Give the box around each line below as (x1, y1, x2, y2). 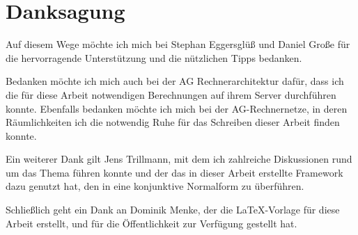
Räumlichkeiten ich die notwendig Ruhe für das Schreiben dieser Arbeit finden (6, 115, 340, 129)
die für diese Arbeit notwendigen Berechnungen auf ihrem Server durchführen (6, 87, 336, 102)
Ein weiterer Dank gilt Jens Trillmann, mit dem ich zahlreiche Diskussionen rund (6, 152, 352, 166)
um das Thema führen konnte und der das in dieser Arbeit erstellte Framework (6, 165, 343, 179)
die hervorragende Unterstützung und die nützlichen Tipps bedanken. (6, 50, 302, 65)
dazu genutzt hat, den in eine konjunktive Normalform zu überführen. (6, 179, 304, 193)
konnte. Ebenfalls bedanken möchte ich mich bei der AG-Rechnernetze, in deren (6, 101, 348, 115)
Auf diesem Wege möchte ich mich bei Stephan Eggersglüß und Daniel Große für (6, 37, 350, 51)
